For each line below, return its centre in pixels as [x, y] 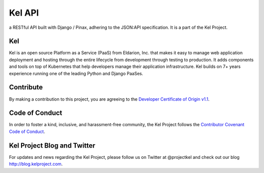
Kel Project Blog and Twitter [52, 145]
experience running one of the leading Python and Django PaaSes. [76, 73]
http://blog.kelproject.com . [36, 164]
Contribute [26, 87]
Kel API [24, 13]
